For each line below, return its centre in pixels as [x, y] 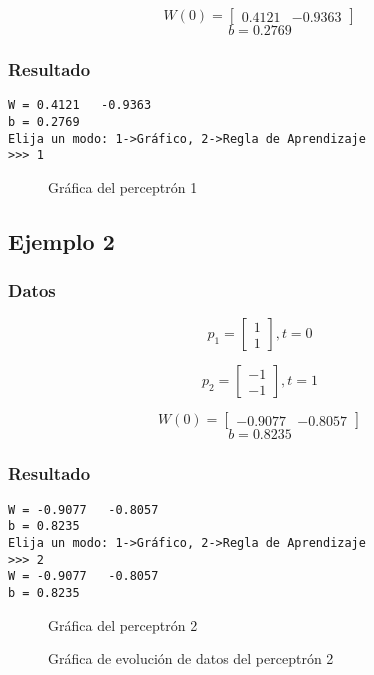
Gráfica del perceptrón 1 [123, 186]
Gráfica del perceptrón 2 [123, 624]
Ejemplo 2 [61, 240]
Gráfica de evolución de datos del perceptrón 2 [191, 658]
